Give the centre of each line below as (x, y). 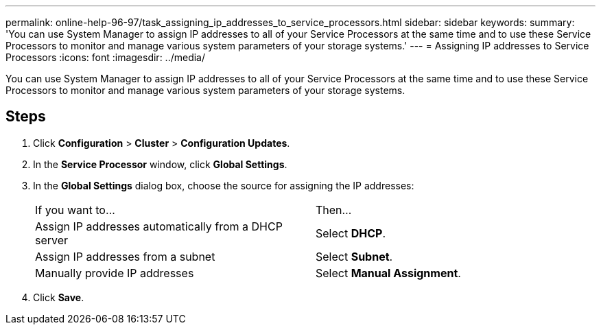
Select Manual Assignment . (388, 273)
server (52, 240)
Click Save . (59, 297)
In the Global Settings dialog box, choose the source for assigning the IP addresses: (224, 185)
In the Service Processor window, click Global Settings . (160, 164)
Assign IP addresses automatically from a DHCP (159, 226)
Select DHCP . (351, 233)
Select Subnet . (354, 256)
